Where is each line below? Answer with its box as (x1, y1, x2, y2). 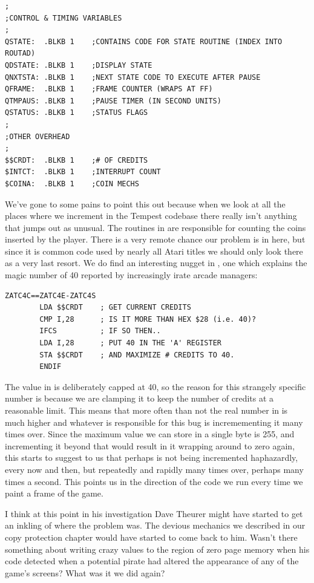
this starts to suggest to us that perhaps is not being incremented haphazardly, (5, 451, 298, 464)
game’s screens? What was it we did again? (5, 566, 165, 579)
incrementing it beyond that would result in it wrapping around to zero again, (5, 439, 295, 452)
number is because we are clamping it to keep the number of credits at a (5, 392, 274, 405)
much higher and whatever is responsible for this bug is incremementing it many (5, 415, 303, 428)
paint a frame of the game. (5, 487, 103, 500)
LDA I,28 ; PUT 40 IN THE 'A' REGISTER (39, 339, 221, 348)
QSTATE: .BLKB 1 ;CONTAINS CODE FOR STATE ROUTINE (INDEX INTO (5, 37, 283, 46)
